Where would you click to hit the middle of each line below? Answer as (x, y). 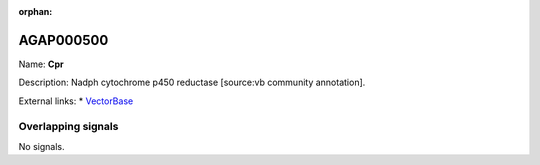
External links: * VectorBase (76, 101)
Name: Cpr (41, 64)
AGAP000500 (63, 40)
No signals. (41, 146)
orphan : (35, 11)
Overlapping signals (68, 127)
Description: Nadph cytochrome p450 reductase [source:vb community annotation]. (192, 82)
